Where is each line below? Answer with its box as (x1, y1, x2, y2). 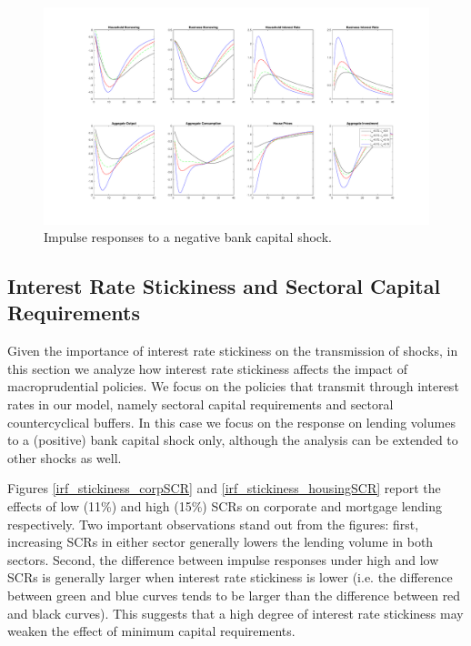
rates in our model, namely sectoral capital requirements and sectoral (7, 395, 394, 414)
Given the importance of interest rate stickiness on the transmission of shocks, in (7, 341, 458, 360)
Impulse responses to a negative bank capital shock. (44, 227, 332, 247)
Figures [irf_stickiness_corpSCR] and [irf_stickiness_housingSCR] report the (7, 479, 441, 498)
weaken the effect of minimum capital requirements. (7, 621, 296, 641)
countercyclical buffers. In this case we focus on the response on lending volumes (7, 412, 456, 431)
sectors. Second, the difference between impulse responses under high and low (7, 550, 439, 569)
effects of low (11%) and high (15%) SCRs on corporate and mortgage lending (7, 497, 443, 516)
